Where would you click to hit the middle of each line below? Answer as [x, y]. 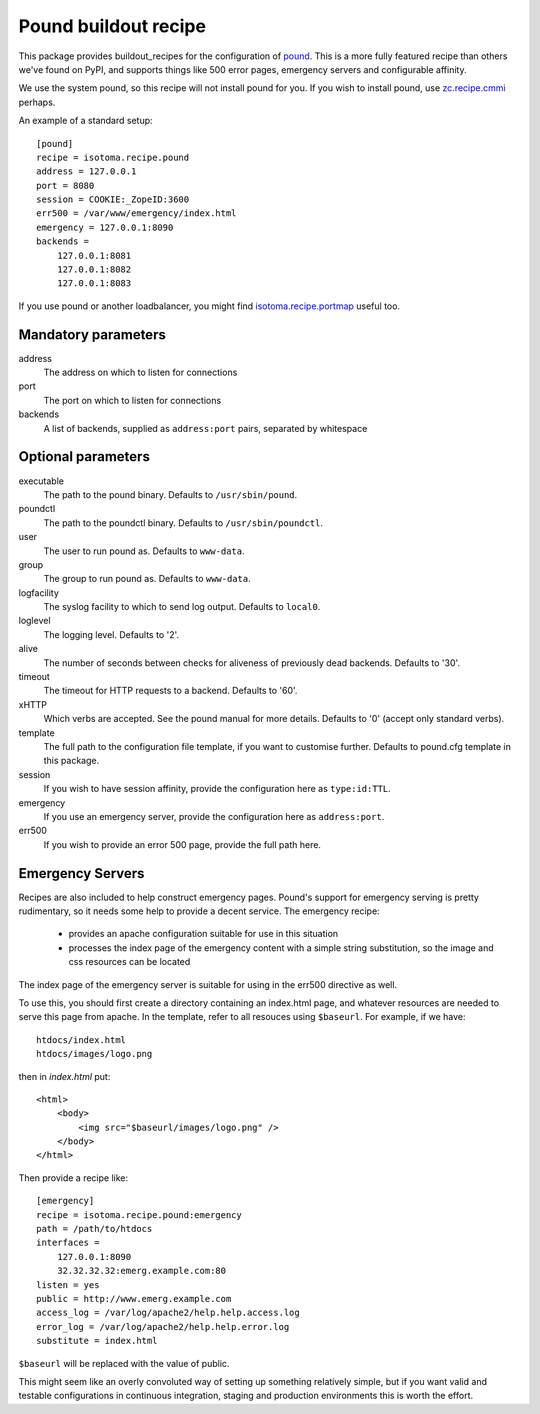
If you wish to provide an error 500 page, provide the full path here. [182, 844]
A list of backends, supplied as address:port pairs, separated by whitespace [205, 428]
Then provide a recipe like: [73, 1177]
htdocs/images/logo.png [94, 1054]
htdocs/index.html [81, 1039]
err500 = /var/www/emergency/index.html [136, 213]
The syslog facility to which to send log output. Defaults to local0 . [182, 607]
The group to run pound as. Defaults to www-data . [147, 579]
